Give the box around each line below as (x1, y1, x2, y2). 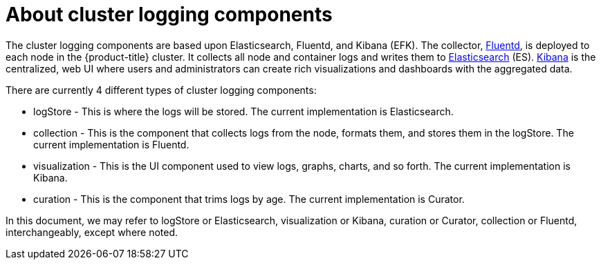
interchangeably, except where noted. (6, 226, 178, 238)
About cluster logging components (6, 3, 333, 26)
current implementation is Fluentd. (33, 138, 189, 150)
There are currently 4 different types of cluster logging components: (6, 84, 317, 96)
